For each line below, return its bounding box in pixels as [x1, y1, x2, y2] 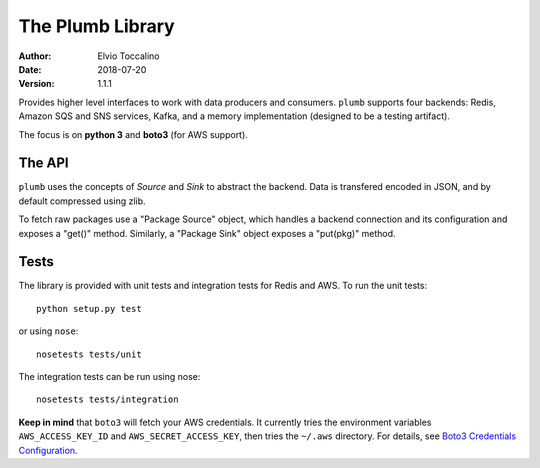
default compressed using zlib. [18, 195, 146, 207]
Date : [18, 63, 42, 75]
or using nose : [18, 325, 79, 337]
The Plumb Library [18, 15, 175, 37]
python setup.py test [36, 303, 142, 314]
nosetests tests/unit [36, 348, 142, 360]
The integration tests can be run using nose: [18, 371, 201, 383]
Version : [18, 78, 55, 90]
